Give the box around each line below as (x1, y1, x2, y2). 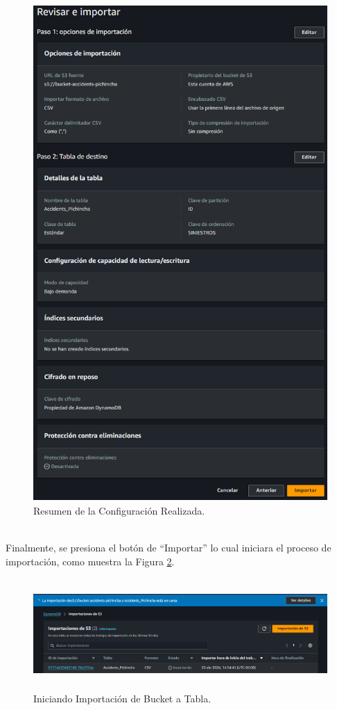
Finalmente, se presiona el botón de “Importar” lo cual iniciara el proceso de (6, 540, 331, 555)
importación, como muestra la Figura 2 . (6, 554, 175, 568)
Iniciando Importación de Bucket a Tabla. (33, 691, 211, 705)
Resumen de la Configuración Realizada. (33, 503, 205, 517)
